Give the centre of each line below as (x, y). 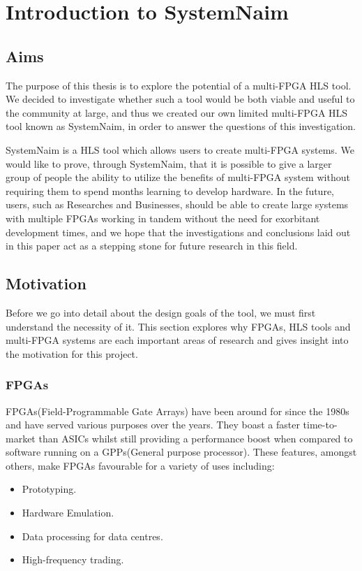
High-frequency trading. (73, 559)
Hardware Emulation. (68, 513)
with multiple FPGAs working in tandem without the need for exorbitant (163, 218)
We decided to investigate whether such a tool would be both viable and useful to (180, 99)
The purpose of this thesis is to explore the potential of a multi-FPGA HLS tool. (179, 85)
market (21, 438)
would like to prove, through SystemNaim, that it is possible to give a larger (169, 163)
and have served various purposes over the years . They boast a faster (153, 425)
